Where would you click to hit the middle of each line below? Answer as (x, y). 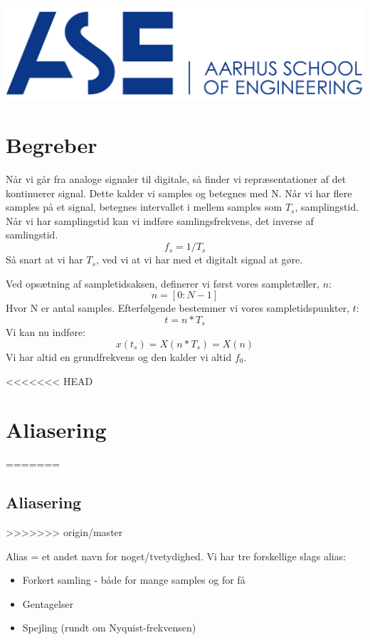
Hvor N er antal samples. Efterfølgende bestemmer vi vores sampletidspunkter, (178, 308)
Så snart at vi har (44, 259)
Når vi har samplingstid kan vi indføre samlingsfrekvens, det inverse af (160, 220)
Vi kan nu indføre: (46, 332)
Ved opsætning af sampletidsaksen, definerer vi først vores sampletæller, (163, 283)
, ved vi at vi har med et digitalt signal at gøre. (199, 259)
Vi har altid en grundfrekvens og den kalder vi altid (119, 356)
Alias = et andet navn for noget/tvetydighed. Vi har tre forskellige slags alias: (176, 556)
